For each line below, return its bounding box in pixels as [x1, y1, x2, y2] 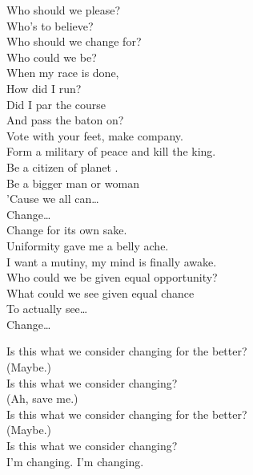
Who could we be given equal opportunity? [6, 269, 218, 286]
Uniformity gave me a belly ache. [6, 237, 169, 254]
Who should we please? [6, 2, 121, 18]
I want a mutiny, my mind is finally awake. [6, 253, 217, 270]
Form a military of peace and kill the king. [6, 143, 216, 160]
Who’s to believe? [6, 17, 94, 34]
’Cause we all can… [6, 190, 99, 207]
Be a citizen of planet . [6, 158, 118, 175]
